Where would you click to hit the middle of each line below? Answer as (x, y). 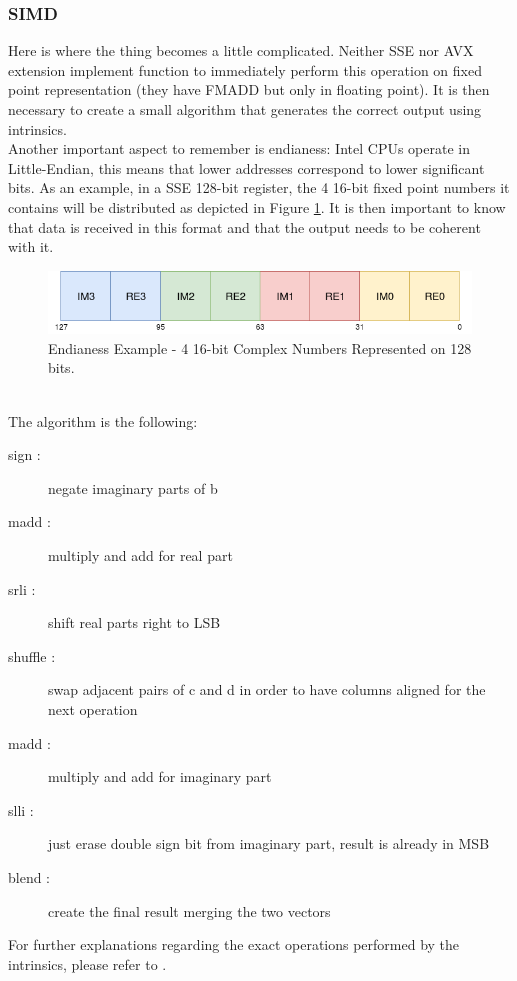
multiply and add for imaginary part (160, 776)
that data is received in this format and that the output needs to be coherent (244, 226)
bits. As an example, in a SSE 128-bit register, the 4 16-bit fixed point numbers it (259, 187)
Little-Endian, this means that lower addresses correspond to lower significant (246, 167)
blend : (29, 876)
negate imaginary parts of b (133, 487)
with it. (31, 246)
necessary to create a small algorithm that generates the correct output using (245, 109)
